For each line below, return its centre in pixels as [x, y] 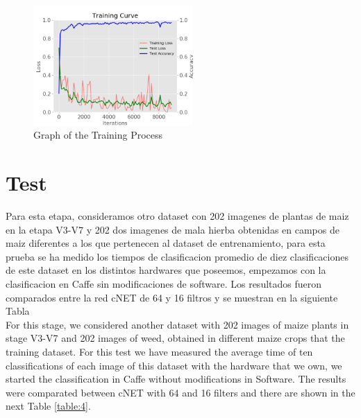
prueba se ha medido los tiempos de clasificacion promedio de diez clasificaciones [177, 256]
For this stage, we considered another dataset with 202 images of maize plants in [177, 324]
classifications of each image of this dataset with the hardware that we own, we [174, 365]
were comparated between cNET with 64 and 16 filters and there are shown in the [180, 392]
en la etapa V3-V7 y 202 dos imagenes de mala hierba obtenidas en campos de [173, 229]
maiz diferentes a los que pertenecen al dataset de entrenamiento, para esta [166, 243]
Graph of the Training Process [98, 135]
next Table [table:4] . [48, 406]
